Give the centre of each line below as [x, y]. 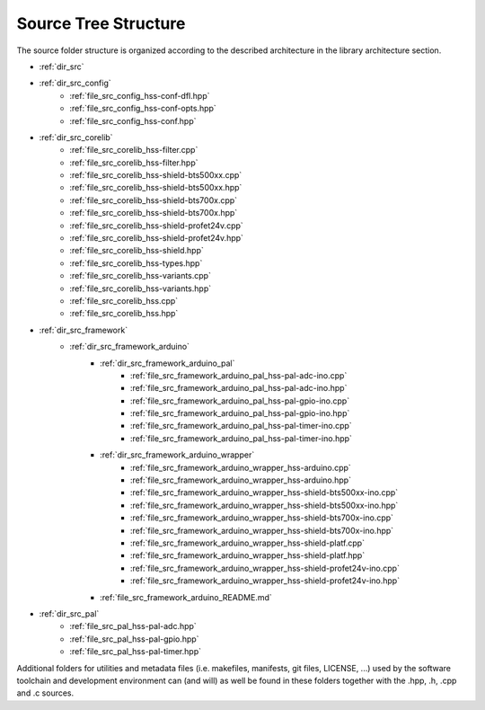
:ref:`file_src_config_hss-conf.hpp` [133, 120]
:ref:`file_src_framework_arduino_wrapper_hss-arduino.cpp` [241, 467]
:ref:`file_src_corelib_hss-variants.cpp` [140, 276]
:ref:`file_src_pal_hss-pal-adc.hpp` [133, 626]
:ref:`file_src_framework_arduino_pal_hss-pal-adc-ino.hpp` [239, 388]
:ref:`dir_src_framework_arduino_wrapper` [177, 455]
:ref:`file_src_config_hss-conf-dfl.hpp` [140, 95]
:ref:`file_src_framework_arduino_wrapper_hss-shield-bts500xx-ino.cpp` [265, 493]
